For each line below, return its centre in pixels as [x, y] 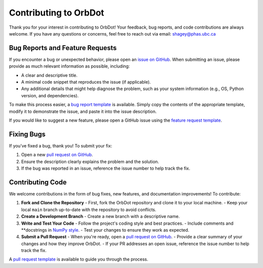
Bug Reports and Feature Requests [63, 48]
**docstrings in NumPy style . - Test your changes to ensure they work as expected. [105, 230]
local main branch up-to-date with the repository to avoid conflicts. [89, 210]
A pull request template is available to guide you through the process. [79, 259]
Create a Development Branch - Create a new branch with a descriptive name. [101, 216]
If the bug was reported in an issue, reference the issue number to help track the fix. [106, 168]
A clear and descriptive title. [49, 75]
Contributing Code [38, 182]
